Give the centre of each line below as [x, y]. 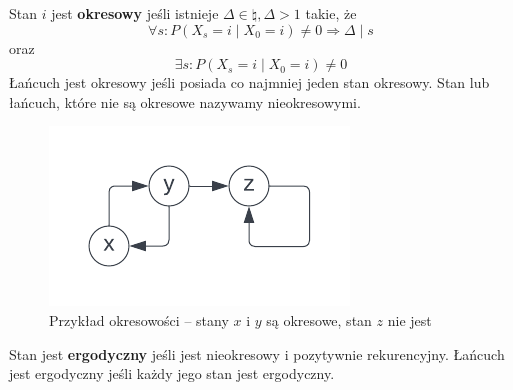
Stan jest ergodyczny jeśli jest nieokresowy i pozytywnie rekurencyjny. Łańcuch [257, 353]
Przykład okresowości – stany [139, 319]
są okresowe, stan [319, 319]
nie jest [409, 319]
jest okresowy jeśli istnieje [135, 13]
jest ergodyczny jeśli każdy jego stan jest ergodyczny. [172, 373]
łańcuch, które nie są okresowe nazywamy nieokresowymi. [185, 101]
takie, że [331, 13]
